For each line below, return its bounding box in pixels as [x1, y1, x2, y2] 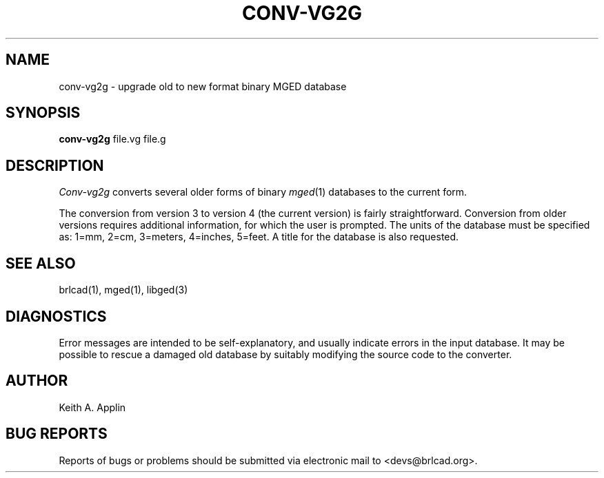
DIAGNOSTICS [6, 307, 107, 325]
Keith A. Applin [59, 401, 126, 413]
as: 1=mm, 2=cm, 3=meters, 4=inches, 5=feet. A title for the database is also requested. [59, 231, 459, 243]
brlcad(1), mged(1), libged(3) [59, 284, 188, 296]
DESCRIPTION [6, 156, 104, 174]
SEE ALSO [6, 254, 76, 272]
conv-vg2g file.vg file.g [59, 133, 166, 145]
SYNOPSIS [6, 104, 81, 122]
